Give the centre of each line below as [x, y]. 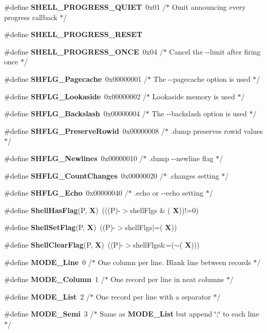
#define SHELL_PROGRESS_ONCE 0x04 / [84, 51]
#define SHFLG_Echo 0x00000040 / [66, 193]
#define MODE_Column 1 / [54, 279]
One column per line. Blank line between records [174, 262]
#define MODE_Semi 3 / [49, 314]
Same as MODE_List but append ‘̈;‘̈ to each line [179, 314]
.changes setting [194, 175]
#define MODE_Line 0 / [48, 262]
